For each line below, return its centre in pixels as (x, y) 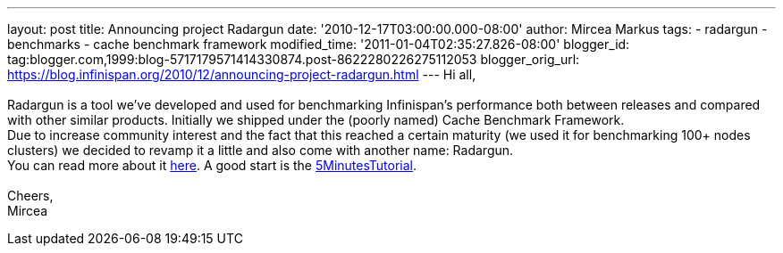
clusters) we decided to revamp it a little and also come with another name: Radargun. (261, 150)
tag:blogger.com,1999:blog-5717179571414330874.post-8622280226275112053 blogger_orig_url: (294, 59)
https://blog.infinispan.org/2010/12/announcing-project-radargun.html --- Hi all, (242, 74)
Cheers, (30, 196)
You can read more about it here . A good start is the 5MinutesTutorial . (212, 165)
